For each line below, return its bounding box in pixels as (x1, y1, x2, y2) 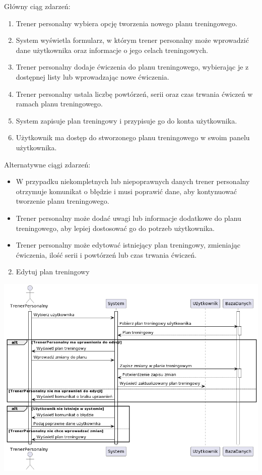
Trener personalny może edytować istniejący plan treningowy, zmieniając (16, 240, 240, 250)
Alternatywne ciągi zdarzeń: (4, 159, 91, 169)
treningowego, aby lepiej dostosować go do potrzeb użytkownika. (16, 222, 215, 233)
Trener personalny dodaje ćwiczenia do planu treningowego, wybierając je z (16, 62, 249, 72)
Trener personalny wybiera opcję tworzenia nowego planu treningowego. (16, 18, 237, 28)
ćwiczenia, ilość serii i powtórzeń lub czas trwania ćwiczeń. (16, 249, 197, 260)
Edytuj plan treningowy (16, 266, 90, 277)
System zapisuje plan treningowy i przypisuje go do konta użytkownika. (16, 115, 237, 126)
